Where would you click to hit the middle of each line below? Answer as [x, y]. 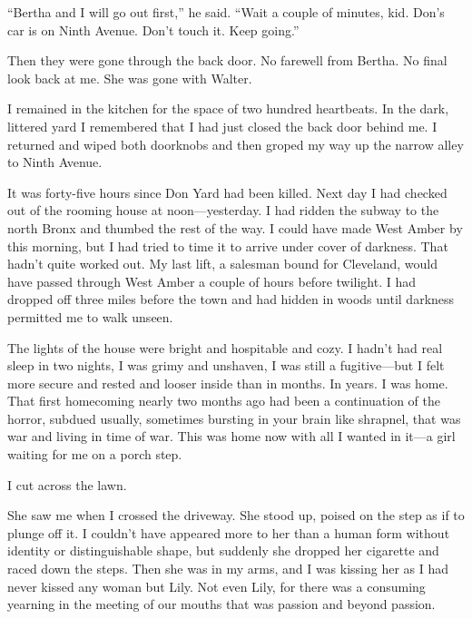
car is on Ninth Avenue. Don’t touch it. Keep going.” [153, 29]
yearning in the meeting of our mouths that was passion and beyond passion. [221, 604]
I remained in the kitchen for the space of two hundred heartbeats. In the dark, [228, 108]
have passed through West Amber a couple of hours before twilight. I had [212, 281]
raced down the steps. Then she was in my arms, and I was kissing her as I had [228, 569]
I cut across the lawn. [67, 484]
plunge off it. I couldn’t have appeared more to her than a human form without [229, 532]
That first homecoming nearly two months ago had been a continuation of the [224, 401]
